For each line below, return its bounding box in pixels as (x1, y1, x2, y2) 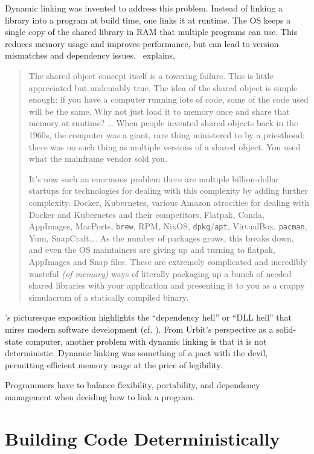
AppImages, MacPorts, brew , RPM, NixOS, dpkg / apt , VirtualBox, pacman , (28, 220, 307, 232)
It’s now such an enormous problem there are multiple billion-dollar (28, 172, 280, 185)
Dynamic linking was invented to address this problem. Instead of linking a (5, 2, 283, 14)
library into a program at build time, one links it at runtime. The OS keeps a (5, 13, 291, 26)
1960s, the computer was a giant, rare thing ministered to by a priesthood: (28, 128, 305, 141)
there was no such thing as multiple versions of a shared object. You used (28, 140, 301, 153)
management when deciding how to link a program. (5, 390, 195, 403)
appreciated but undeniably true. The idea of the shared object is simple (28, 81, 298, 94)
